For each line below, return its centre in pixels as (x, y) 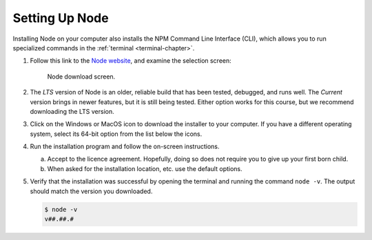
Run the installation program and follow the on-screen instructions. (125, 147)
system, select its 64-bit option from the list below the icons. (116, 134)
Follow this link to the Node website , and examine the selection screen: (131, 61)
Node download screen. (81, 77)
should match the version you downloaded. (91, 191)
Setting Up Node (61, 18)
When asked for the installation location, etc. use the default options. (145, 168)
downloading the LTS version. (72, 111)
